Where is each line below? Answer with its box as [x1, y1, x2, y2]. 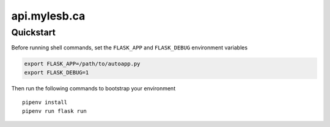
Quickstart [11, 27, 56, 38]
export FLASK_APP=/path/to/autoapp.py [24, 60, 141, 67]
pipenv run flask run [22, 107, 87, 114]
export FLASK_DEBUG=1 [24, 69, 89, 76]
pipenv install [22, 99, 68, 106]
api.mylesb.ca [11, 9, 86, 23]
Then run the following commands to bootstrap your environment [11, 84, 176, 92]
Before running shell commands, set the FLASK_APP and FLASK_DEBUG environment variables [11, 44, 248, 51]
